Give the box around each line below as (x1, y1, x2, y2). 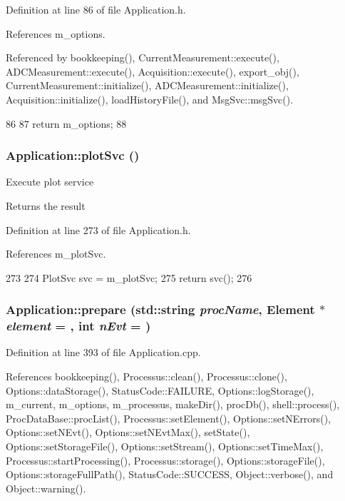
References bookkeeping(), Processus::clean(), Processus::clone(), (6, 369, 287, 384)
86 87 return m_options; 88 (6, 116, 127, 131)
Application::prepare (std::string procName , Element (6, 300, 315, 318)
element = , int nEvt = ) (6, 317, 151, 335)
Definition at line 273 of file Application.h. (6, 222, 191, 237)
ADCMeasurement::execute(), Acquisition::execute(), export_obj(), (6, 64, 299, 79)
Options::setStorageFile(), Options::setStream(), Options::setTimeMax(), (6, 439, 324, 454)
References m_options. (6, 26, 105, 41)
